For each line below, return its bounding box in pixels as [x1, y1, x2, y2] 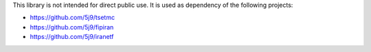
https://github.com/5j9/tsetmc [30, 14, 115, 22]
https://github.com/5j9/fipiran [30, 23, 114, 31]
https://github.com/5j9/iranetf [30, 33, 114, 41]
